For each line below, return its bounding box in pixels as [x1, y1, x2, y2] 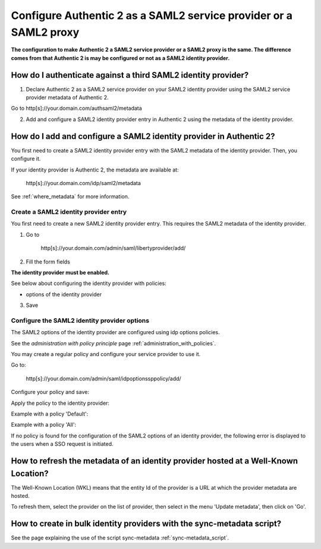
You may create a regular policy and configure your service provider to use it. [11, 351, 201, 358]
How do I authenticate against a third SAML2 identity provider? [11, 70, 249, 80]
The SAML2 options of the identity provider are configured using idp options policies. [11, 329, 220, 336]
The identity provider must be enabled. [11, 269, 110, 276]
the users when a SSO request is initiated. [11, 440, 114, 448]
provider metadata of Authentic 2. [26, 94, 109, 101]
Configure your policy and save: [11, 389, 89, 396]
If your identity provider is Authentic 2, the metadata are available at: [11, 166, 179, 173]
